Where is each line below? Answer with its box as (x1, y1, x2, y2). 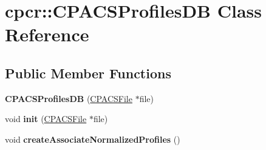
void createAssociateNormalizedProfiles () (5, 132, 180, 145)
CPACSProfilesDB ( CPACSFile (5, 92, 132, 104)
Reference (5, 22, 89, 47)
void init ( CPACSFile (5, 112, 87, 125)
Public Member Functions (5, 63, 171, 82)
